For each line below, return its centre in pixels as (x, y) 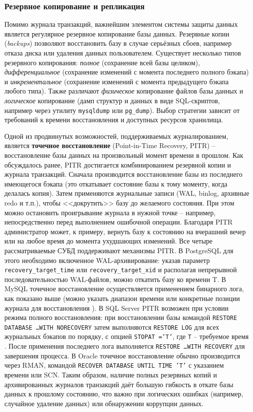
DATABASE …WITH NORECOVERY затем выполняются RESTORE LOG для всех (112, 327)
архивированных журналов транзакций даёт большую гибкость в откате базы (119, 384)
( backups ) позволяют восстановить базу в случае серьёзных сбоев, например (118, 43)
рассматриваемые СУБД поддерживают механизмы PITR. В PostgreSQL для (119, 250)
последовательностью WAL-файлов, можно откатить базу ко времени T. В (115, 279)
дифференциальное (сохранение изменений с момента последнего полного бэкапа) (127, 72)
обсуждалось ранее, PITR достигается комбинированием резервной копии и (118, 164)
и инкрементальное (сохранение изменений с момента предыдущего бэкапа (117, 81)
